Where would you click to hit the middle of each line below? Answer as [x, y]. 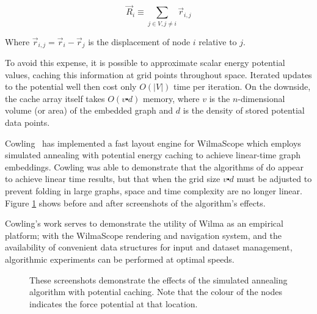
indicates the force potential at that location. [114, 303]
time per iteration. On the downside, [242, 86]
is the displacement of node [139, 41]
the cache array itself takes [55, 98]
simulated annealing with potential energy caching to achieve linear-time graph [153, 155]
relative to [218, 41]
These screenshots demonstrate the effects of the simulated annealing [158, 279]
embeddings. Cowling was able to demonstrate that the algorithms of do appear [154, 166]
